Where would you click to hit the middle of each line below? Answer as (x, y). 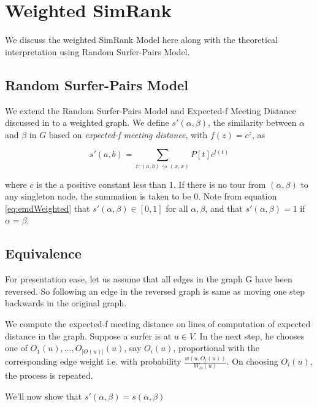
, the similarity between (252, 122)
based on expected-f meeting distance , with (128, 134)
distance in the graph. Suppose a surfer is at (88, 335)
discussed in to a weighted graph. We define (87, 122)
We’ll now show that (44, 396)
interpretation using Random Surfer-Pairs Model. (97, 51)
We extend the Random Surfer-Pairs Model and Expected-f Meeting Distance (151, 110)
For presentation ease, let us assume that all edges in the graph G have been (149, 279)
